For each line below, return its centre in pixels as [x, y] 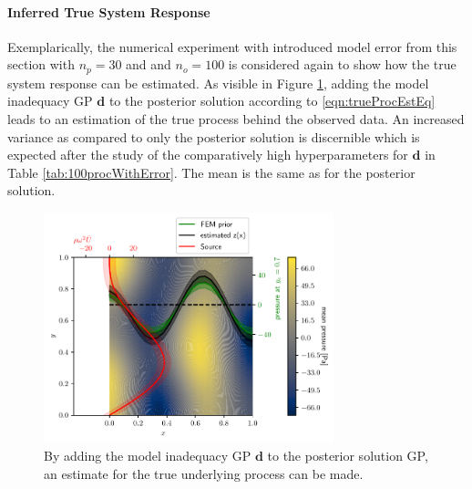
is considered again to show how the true [342, 64]
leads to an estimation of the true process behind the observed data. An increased [236, 119]
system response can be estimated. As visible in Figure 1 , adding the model [218, 83]
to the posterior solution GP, [348, 456]
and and [149, 64]
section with [41, 64]
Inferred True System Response [109, 11]
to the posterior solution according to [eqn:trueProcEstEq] [272, 101]
